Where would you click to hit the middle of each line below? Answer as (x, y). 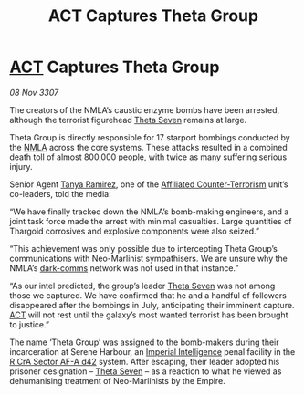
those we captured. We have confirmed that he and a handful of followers (148, 295)
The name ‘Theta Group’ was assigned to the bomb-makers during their (145, 342)
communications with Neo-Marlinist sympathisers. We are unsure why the (148, 258)
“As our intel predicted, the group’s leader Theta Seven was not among (142, 286)
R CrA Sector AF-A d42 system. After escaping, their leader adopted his (145, 361)
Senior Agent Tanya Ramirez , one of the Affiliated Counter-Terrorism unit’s (149, 184)
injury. (21, 166)
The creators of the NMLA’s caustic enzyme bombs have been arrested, (145, 109)
